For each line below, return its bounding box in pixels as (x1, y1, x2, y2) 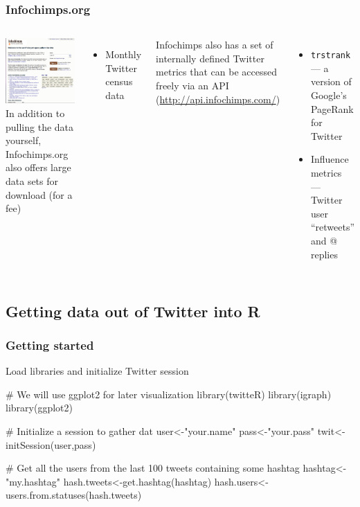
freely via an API (156, 78, 229, 92)
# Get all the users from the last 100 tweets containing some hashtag (6, 461, 300, 475)
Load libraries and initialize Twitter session (6, 364, 189, 378)
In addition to (6, 106, 65, 121)
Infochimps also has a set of (156, 37, 273, 52)
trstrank (310, 51, 351, 61)
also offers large (6, 160, 71, 175)
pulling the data (6, 119, 74, 134)
